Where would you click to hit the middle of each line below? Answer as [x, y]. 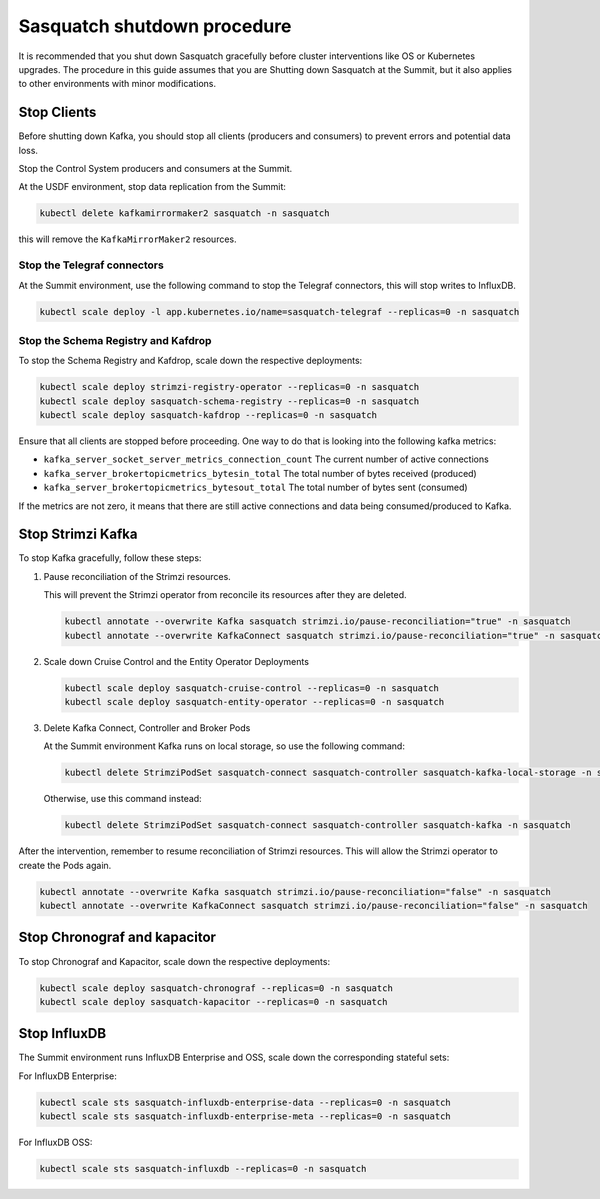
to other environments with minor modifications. [117, 84]
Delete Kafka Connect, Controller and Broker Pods [147, 727]
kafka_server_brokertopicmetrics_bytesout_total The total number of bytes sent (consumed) [256, 487]
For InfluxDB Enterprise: [67, 1076]
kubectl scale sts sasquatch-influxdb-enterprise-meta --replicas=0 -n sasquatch [245, 1116]
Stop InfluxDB [62, 1033]
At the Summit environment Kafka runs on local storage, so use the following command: [224, 746]
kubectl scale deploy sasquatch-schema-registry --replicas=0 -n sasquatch [229, 401]
